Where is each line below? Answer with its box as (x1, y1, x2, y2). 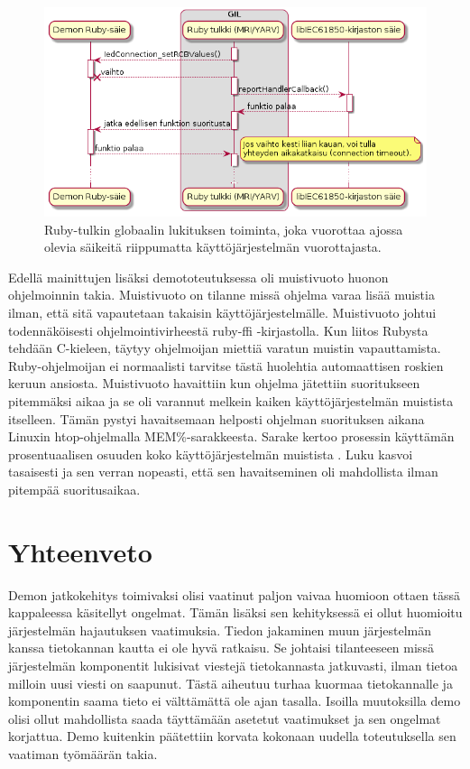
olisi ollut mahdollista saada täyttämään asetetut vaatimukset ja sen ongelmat (8, 709, 441, 727)
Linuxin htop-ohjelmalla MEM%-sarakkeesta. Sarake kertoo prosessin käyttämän (8, 427, 455, 446)
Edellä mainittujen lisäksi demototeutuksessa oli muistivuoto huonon (8, 267, 389, 286)
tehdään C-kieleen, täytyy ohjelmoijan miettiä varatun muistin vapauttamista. (8, 338, 441, 357)
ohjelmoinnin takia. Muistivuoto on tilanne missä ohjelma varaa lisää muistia (8, 285, 435, 304)
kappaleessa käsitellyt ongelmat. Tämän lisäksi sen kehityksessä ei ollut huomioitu (8, 603, 463, 622)
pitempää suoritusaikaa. (8, 479, 141, 498)
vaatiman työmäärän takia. (8, 744, 158, 763)
